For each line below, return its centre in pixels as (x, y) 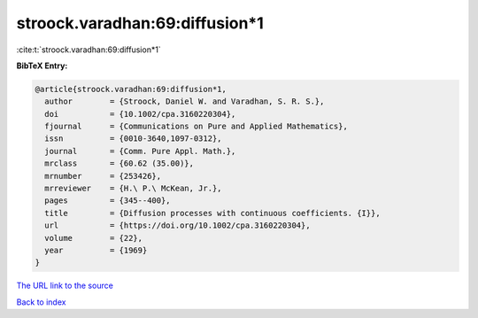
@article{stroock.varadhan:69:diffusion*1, (131, 89)
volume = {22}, (94, 238)
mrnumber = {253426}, (103, 176)
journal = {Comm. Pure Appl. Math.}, (140, 151)
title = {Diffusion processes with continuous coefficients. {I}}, (212, 213)
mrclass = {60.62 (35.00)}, (119, 163)
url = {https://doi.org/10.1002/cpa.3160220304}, (177, 225)
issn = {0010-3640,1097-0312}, (133, 139)
